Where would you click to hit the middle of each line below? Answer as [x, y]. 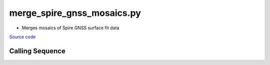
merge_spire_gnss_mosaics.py [75, 13]
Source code [22, 37]
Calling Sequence [37, 51]
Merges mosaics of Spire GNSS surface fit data [70, 28]
